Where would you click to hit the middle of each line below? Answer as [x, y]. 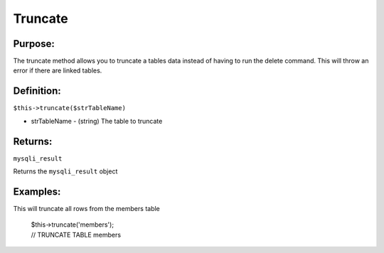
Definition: [37, 91]
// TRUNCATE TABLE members [76, 235]
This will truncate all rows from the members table [86, 208]
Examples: [37, 192]
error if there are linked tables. [58, 70]
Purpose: [34, 44]
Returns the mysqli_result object [65, 171]
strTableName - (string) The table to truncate [97, 121]
